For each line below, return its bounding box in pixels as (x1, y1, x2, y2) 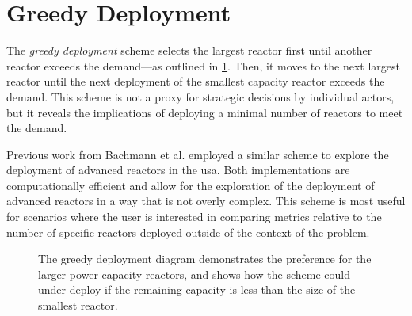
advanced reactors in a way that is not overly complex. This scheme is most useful (6, 192, 406, 209)
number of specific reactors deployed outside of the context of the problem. (6, 223, 370, 240)
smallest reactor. (38, 297, 118, 314)
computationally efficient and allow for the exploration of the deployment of (6, 177, 375, 193)
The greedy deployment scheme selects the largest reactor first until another (6, 42, 372, 59)
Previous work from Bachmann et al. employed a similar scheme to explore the (6, 146, 389, 162)
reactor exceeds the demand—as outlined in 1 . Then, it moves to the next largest (6, 57, 400, 74)
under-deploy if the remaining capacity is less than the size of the (38, 281, 356, 298)
